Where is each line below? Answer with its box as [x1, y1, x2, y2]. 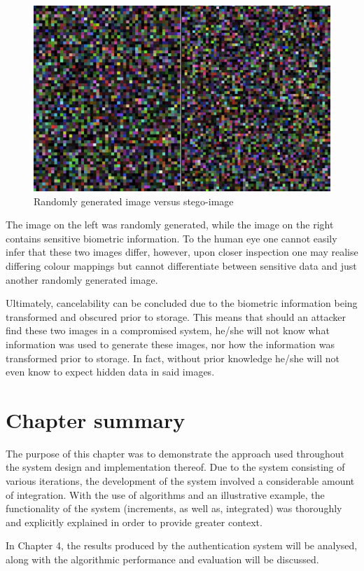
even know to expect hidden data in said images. [6, 364, 215, 379]
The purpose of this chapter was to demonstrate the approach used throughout [6, 446, 344, 460]
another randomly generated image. [6, 272, 158, 287]
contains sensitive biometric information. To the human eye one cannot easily [6, 231, 337, 245]
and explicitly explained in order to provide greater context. [6, 514, 262, 529]
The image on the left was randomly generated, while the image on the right [6, 217, 334, 232]
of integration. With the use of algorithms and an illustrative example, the [6, 487, 325, 502]
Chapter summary [6, 405, 185, 434]
